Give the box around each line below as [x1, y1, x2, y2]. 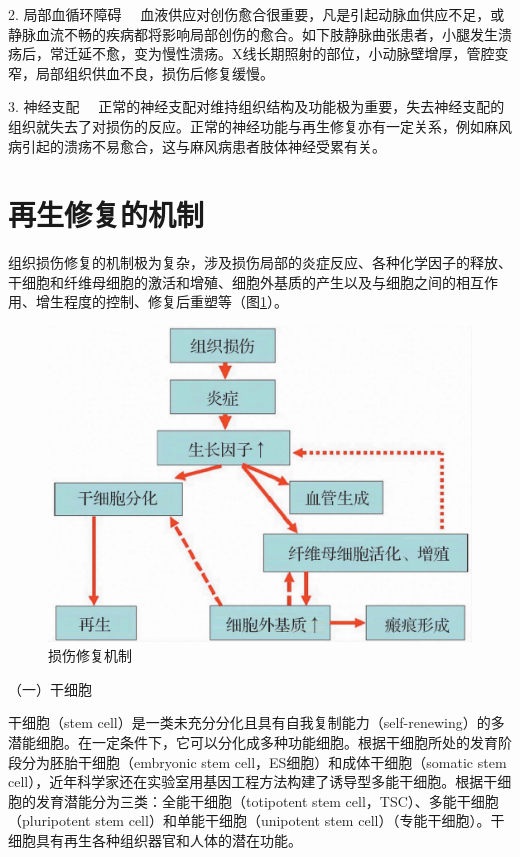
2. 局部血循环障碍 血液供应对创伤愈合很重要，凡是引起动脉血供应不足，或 [8, 4, 505, 24]
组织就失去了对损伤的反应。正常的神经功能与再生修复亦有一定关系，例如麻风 [8, 115, 512, 136]
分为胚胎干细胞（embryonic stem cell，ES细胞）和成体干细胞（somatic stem [21, 751, 507, 772]
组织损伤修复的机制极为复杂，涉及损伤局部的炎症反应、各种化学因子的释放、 [8, 252, 512, 273]
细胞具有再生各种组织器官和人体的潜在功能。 [8, 829, 302, 850]
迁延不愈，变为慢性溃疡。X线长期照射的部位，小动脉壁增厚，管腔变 [63, 43, 509, 64]
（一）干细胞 [8, 678, 92, 699]
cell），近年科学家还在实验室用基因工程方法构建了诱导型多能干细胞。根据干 [8, 771, 498, 792]
